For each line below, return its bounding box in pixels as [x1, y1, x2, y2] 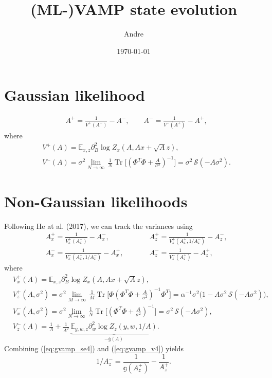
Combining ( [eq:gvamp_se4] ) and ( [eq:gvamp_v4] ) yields [4, 343, 184, 354]
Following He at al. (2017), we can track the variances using [4, 220, 193, 231]
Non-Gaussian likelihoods [4, 190, 188, 211]
